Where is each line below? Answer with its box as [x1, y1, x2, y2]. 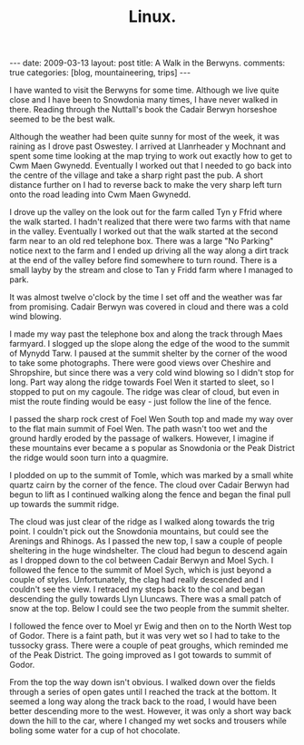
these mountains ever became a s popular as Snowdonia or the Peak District [9, 443, 295, 454]
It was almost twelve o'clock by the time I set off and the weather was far [9, 292, 283, 303]
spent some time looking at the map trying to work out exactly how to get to [9, 151, 293, 162]
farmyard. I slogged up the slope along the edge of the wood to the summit [9, 338, 290, 349]
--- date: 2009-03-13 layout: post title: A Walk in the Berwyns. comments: [9, 57, 286, 69]
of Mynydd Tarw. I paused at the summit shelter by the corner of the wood [9, 348, 288, 359]
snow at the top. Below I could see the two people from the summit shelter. [9, 603, 289, 614]
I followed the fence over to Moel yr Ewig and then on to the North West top [9, 621, 292, 632]
